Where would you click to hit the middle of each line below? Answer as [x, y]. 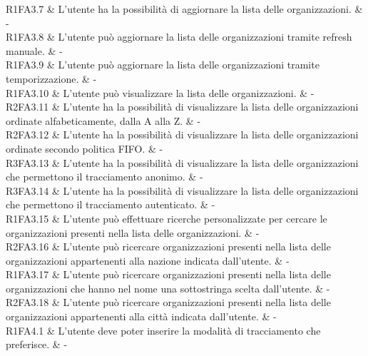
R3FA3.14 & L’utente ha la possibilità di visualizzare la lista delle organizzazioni [182, 190]
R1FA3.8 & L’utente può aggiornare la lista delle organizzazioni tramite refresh [179, 37]
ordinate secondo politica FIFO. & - [85, 148]
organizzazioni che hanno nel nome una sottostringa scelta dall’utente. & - [168, 288]
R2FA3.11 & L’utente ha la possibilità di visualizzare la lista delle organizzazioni [182, 107]
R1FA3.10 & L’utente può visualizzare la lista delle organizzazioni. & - [160, 92]
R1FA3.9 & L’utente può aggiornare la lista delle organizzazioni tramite [163, 65]
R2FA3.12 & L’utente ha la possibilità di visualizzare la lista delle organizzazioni [182, 134]
